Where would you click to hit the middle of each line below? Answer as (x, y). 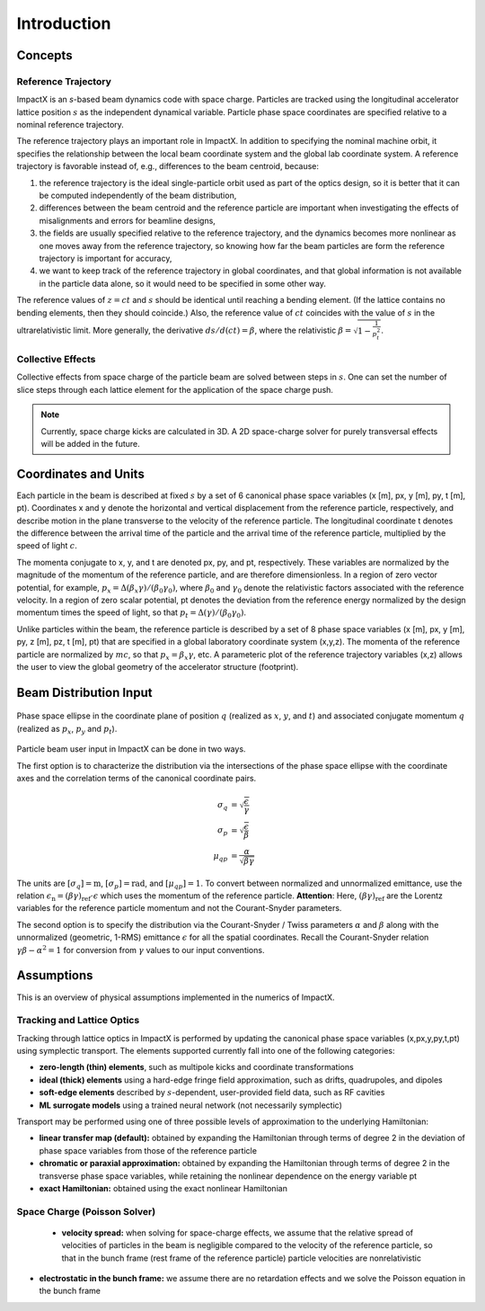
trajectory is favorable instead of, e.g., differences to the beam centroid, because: (168, 166)
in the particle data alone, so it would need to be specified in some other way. (183, 283)
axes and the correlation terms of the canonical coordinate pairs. (137, 778)
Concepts (44, 55)
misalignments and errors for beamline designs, (127, 220)
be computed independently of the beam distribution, (138, 196)
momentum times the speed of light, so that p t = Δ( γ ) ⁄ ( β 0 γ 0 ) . (132, 614)
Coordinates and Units (81, 473)
